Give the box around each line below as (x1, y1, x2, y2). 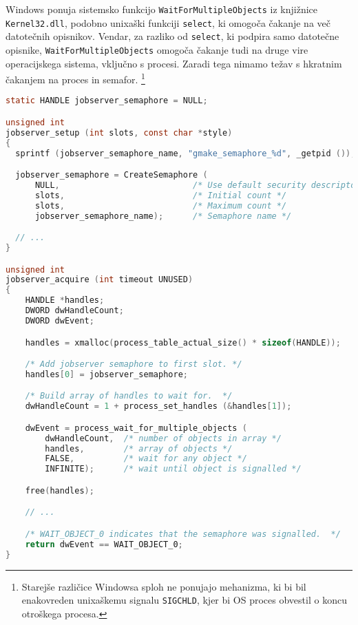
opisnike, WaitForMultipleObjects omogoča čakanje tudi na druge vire (6, 42, 308, 56)
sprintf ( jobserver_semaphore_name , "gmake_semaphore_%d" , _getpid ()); (15, 148, 356, 158)
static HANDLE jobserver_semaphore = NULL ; (6, 96, 208, 106)
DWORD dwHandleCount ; (25, 306, 124, 316)
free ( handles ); (25, 485, 94, 496)
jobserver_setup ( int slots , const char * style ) (6, 127, 233, 138)
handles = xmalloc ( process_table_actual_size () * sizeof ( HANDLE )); (25, 337, 341, 348)
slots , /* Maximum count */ (34, 200, 287, 211)
